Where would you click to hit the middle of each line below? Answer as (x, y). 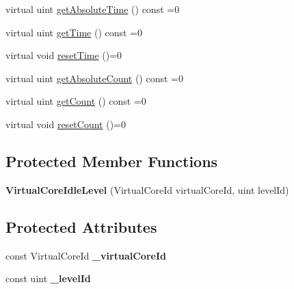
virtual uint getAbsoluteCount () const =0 (94, 78)
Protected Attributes (81, 226)
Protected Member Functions (112, 161)
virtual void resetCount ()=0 (66, 124)
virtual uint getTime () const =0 (74, 32)
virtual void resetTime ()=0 (64, 55)
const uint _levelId (48, 278)
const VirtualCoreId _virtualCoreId (86, 255)
